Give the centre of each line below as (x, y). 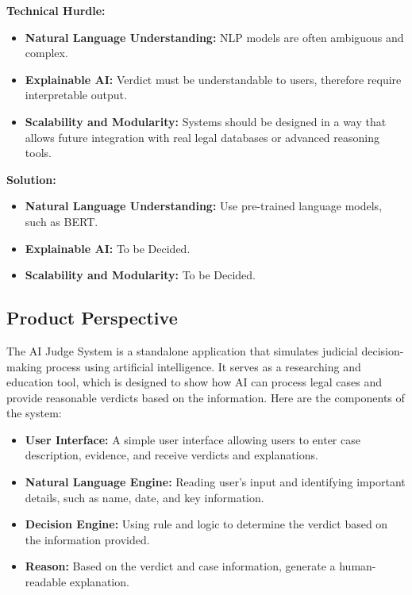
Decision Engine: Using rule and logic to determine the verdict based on (206, 524)
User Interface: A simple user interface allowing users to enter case (193, 439)
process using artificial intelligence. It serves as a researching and (203, 366)
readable (46, 582)
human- (358, 566)
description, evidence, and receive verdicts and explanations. (171, 455)
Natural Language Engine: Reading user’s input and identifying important (215, 482)
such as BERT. (62, 221)
